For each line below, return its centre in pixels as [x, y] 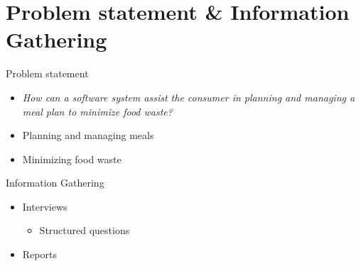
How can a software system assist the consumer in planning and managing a [189, 97]
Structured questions [85, 230]
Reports [39, 254]
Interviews [45, 206]
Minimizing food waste [72, 159]
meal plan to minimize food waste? [97, 111]
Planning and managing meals [88, 135]
